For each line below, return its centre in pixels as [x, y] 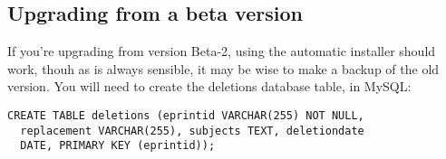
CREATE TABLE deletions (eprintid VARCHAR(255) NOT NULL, [186, 115]
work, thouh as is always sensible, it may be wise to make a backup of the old [223, 68]
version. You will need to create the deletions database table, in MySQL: [209, 86]
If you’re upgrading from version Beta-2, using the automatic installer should [222, 51]
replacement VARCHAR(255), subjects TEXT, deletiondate [192, 131]
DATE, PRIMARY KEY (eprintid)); [118, 146]
